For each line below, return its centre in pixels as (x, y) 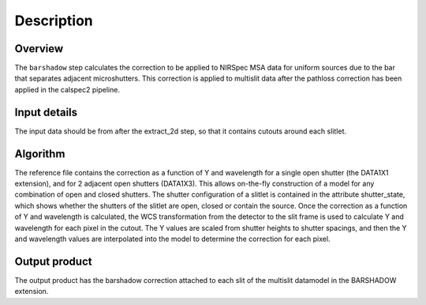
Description (54, 21)
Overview (39, 49)
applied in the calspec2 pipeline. (67, 89)
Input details (46, 112)
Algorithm (40, 154)
